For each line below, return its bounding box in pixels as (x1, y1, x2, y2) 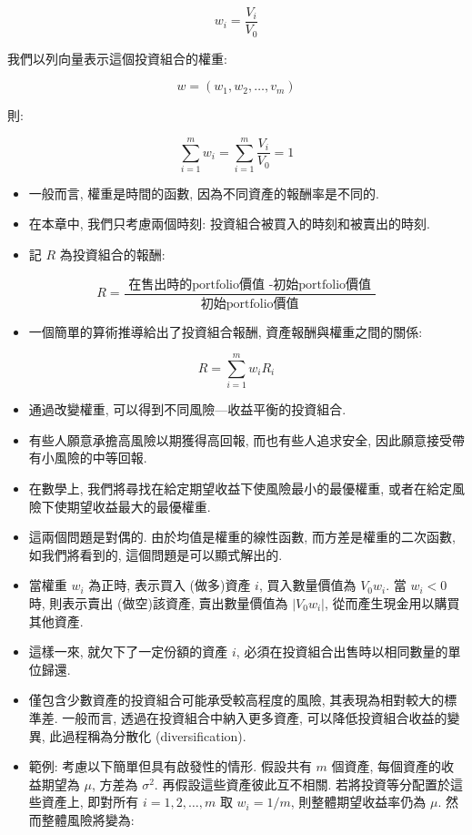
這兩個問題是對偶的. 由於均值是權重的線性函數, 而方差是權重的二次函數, (28, 527, 456, 546)
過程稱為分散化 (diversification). (62, 726, 246, 745)
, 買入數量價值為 (258, 575, 357, 595)
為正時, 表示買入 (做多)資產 (88, 575, 251, 595)
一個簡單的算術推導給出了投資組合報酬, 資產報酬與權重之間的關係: (28, 321, 423, 341)
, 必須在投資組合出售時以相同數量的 (236, 642, 448, 661)
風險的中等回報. (54, 448, 147, 467)
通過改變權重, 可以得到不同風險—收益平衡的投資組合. (28, 400, 346, 419)
